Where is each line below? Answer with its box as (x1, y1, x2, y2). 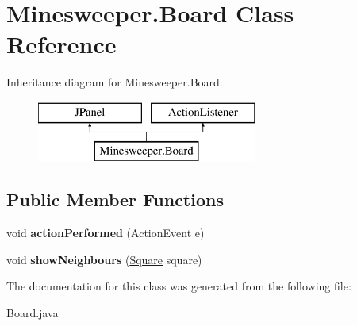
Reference (6, 28, 117, 60)
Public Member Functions (6, 187, 224, 212)
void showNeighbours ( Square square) (6, 251, 202, 267)
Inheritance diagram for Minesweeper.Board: (6, 74, 223, 90)
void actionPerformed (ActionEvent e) (6, 224, 205, 241)
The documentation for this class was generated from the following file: (6, 278, 351, 294)
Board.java (6, 305, 59, 321)
